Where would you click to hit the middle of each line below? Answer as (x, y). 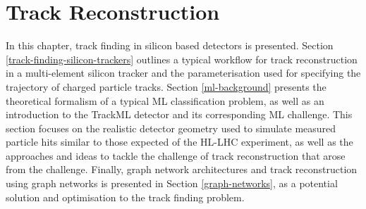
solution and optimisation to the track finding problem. (125, 197)
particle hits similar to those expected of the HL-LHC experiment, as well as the (179, 142)
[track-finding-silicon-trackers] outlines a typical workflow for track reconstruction (182, 59)
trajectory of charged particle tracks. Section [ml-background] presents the (166, 86)
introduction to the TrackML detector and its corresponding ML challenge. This (179, 114)
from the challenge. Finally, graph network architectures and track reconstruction (182, 169)
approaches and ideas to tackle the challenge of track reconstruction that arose (176, 155)
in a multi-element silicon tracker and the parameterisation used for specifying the (183, 73)
